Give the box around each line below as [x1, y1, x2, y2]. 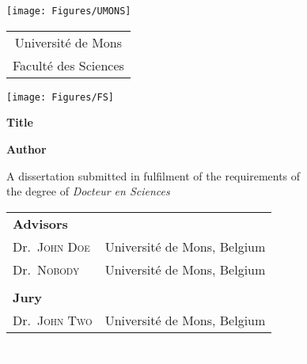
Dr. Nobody [13, 260, 80, 279]
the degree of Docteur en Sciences [6, 183, 170, 199]
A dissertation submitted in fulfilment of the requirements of [6, 167, 301, 184]
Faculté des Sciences [13, 55, 124, 74]
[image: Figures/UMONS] [6, 6, 131, 17]
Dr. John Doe [13, 237, 90, 256]
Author [6, 140, 47, 157]
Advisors [13, 214, 68, 233]
